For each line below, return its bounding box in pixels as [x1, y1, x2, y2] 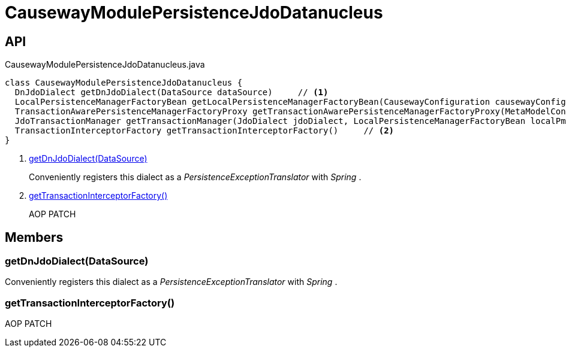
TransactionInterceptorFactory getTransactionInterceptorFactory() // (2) [14, 126, 395, 136]
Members [5, 229, 64, 245]
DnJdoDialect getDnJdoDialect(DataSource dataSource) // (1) [14, 87, 329, 98]
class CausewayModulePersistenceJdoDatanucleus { [5, 78, 243, 88]
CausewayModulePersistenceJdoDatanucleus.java [5, 59, 205, 70]
